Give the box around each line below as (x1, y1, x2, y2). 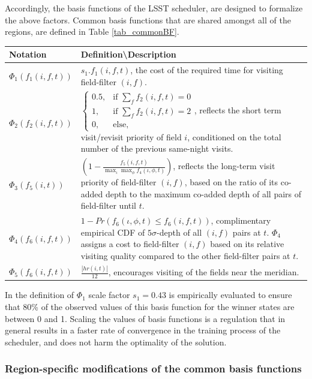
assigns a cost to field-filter (80, 237, 179, 250)
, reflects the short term (194, 103, 281, 116)
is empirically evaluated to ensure (169, 288, 292, 301)
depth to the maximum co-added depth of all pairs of (106, 187, 302, 200)
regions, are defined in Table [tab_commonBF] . (5, 25, 179, 38)
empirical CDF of (80, 225, 145, 238)
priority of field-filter (80, 176, 157, 188)
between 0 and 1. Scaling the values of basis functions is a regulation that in (5, 312, 286, 324)
